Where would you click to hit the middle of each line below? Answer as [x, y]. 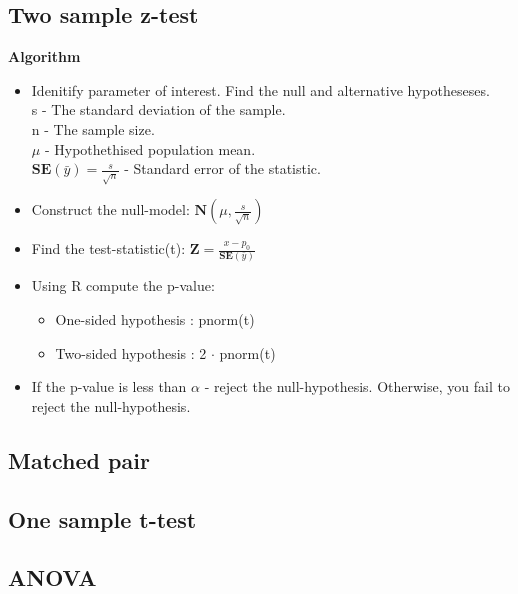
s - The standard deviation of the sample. [158, 109]
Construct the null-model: [110, 209]
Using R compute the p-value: [123, 285]
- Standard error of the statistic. [222, 168]
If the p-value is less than [109, 386]
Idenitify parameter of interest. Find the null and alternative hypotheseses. [260, 89]
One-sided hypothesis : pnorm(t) [155, 319]
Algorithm [44, 56]
